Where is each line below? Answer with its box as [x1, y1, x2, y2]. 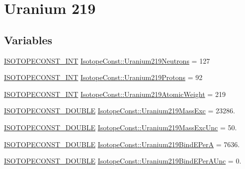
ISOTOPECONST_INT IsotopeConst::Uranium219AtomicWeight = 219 [4, 88, 226, 99]
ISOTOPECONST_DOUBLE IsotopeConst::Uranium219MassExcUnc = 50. [4, 122, 237, 132]
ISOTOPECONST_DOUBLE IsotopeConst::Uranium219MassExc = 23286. [4, 105, 235, 116]
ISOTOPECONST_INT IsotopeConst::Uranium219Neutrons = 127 [4, 55, 210, 66]
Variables [4, 32, 53, 47]
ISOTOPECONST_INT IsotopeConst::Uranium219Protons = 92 [4, 72, 203, 83]
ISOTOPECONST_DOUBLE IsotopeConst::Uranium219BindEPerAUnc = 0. [4, 156, 242, 166]
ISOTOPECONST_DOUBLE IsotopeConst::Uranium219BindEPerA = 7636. [4, 139, 240, 149]
